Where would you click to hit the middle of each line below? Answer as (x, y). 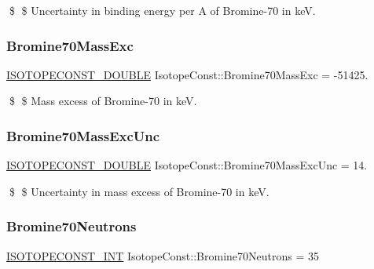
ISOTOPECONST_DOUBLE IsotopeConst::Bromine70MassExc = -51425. (187, 74)
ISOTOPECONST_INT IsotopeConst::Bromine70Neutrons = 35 (163, 255)
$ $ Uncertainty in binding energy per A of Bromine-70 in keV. (162, 10)
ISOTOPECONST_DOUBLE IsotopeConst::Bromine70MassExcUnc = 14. (187, 165)
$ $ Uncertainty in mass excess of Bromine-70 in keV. (139, 191)
